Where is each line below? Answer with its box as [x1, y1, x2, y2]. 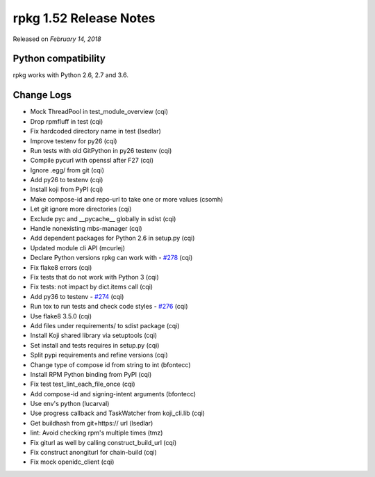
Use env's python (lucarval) [30, 400, 110, 408]
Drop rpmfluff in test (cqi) [30, 117, 103, 125]
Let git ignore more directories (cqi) [30, 205, 132, 213]
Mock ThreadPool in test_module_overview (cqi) [30, 108, 169, 116]
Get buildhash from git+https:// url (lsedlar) [30, 419, 153, 427]
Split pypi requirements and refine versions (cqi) [30, 351, 168, 359]
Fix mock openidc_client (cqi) [30, 458, 115, 466]
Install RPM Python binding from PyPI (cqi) [30, 370, 152, 378]
